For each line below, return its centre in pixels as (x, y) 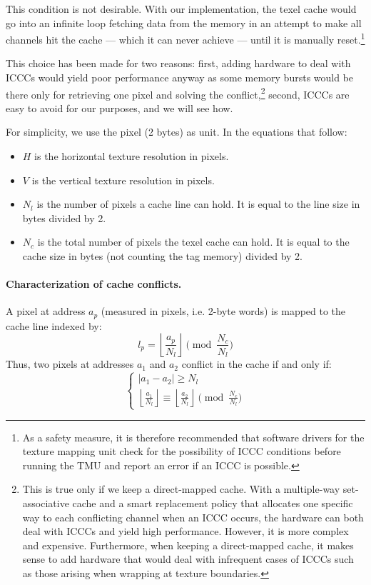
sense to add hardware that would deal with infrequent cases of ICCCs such (188, 559)
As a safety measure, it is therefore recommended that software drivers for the (193, 437)
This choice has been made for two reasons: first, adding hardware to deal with (178, 63)
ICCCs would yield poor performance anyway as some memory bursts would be (180, 77)
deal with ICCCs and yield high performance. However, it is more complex (185, 531)
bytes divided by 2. (64, 217)
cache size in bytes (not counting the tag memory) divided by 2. (162, 256)
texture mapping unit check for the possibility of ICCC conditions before (182, 451)
